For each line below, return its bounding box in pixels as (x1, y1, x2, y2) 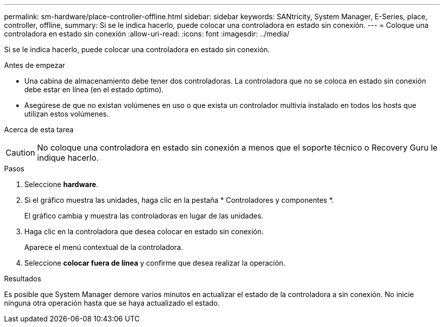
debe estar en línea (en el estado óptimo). (24, 85, 164, 94)
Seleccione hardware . (24, 180, 98, 189)
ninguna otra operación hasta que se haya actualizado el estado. (4, 299, 220, 307)
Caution (6, 148, 35, 158)
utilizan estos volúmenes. (24, 110, 109, 118)
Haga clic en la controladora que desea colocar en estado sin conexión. (24, 227, 264, 236)
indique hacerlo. (37, 153, 99, 163)
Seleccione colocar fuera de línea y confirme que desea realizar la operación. (24, 259, 285, 267)
